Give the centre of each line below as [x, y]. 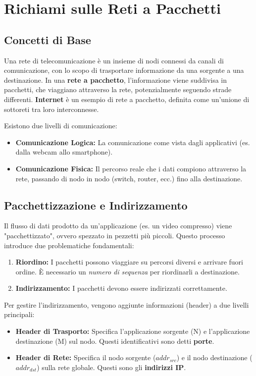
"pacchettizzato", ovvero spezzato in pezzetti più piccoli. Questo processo [115, 235]
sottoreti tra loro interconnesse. [51, 109]
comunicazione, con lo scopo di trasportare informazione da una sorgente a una [124, 70]
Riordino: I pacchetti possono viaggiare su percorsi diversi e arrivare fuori [129, 262]
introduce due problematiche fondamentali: [69, 245]
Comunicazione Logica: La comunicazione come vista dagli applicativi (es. [133, 142]
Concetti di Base [48, 39]
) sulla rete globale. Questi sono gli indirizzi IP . [111, 367]
